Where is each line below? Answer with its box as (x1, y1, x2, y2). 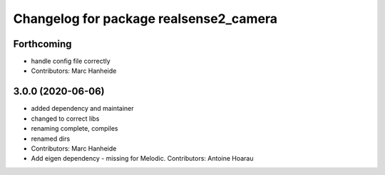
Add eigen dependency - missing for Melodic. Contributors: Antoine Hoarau (31, 154, 254, 163)
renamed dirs (31, 134, 71, 143)
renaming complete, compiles (31, 124, 118, 133)
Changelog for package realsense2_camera (13, 11, 278, 26)
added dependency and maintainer (31, 104, 134, 113)
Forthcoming (13, 38, 72, 50)
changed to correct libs (31, 114, 100, 123)
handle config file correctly (31, 57, 111, 66)
